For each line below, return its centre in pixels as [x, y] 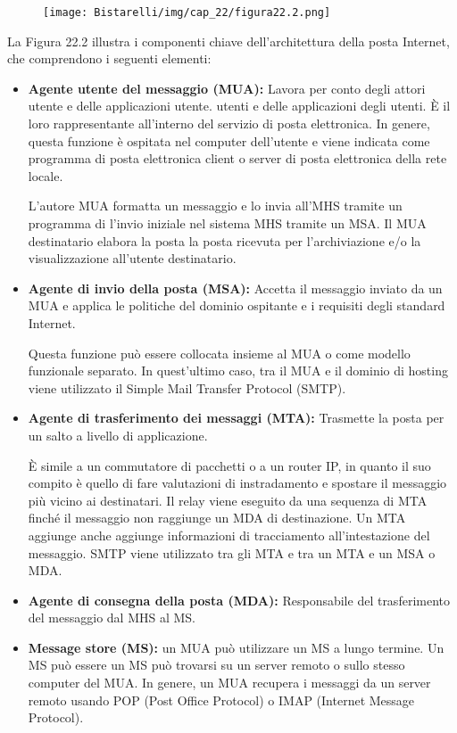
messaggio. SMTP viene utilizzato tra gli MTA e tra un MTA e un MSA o [232, 552]
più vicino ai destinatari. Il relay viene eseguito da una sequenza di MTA [228, 500]
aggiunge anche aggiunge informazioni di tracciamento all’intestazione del [229, 535]
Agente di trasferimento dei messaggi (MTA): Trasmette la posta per [236, 418]
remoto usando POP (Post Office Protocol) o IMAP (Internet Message [221, 700]
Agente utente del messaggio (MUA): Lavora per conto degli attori [227, 88]
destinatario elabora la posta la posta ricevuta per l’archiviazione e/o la [224, 240]
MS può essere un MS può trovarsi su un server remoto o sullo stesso [216, 665]
